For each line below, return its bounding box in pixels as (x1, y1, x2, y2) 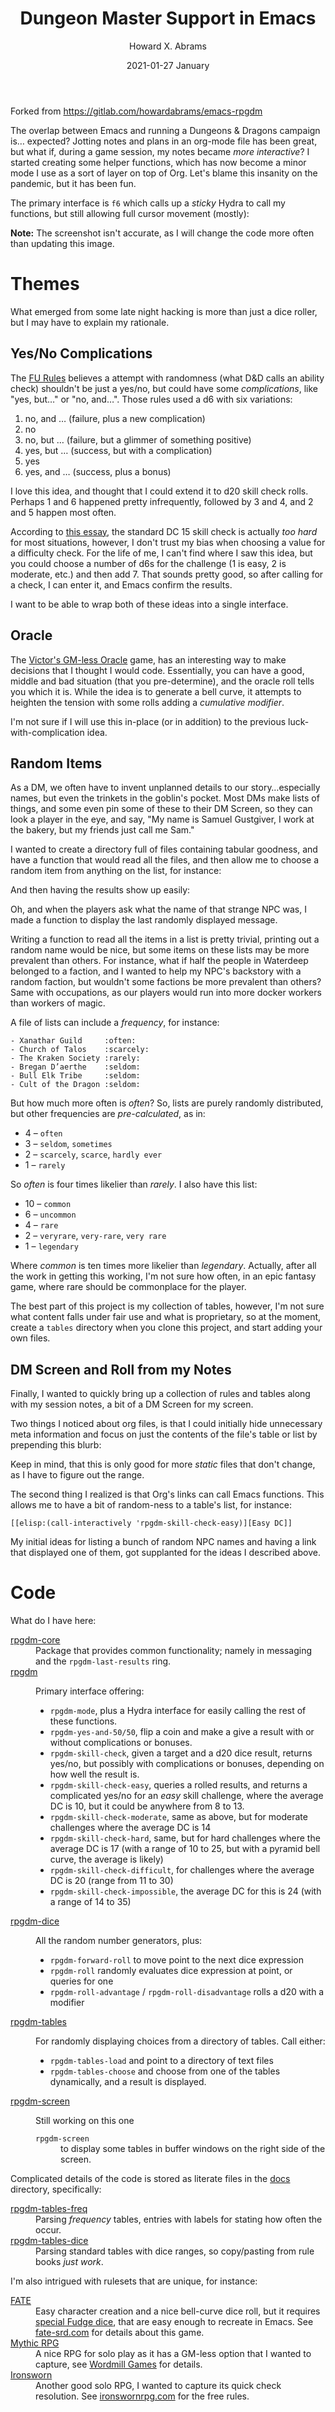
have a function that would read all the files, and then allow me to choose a (10, 854, 320, 866)
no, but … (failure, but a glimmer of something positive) (24, 433, 252, 446)
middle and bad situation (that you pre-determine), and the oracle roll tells (10, 675, 315, 687)
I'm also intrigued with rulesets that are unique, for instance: (10, 2275, 258, 2287)
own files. (10, 1332, 51, 1344)
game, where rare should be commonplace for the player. (10, 1281, 247, 1293)
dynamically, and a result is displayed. (49, 2076, 207, 2088)
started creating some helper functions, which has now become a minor (10, 156, 307, 168)
